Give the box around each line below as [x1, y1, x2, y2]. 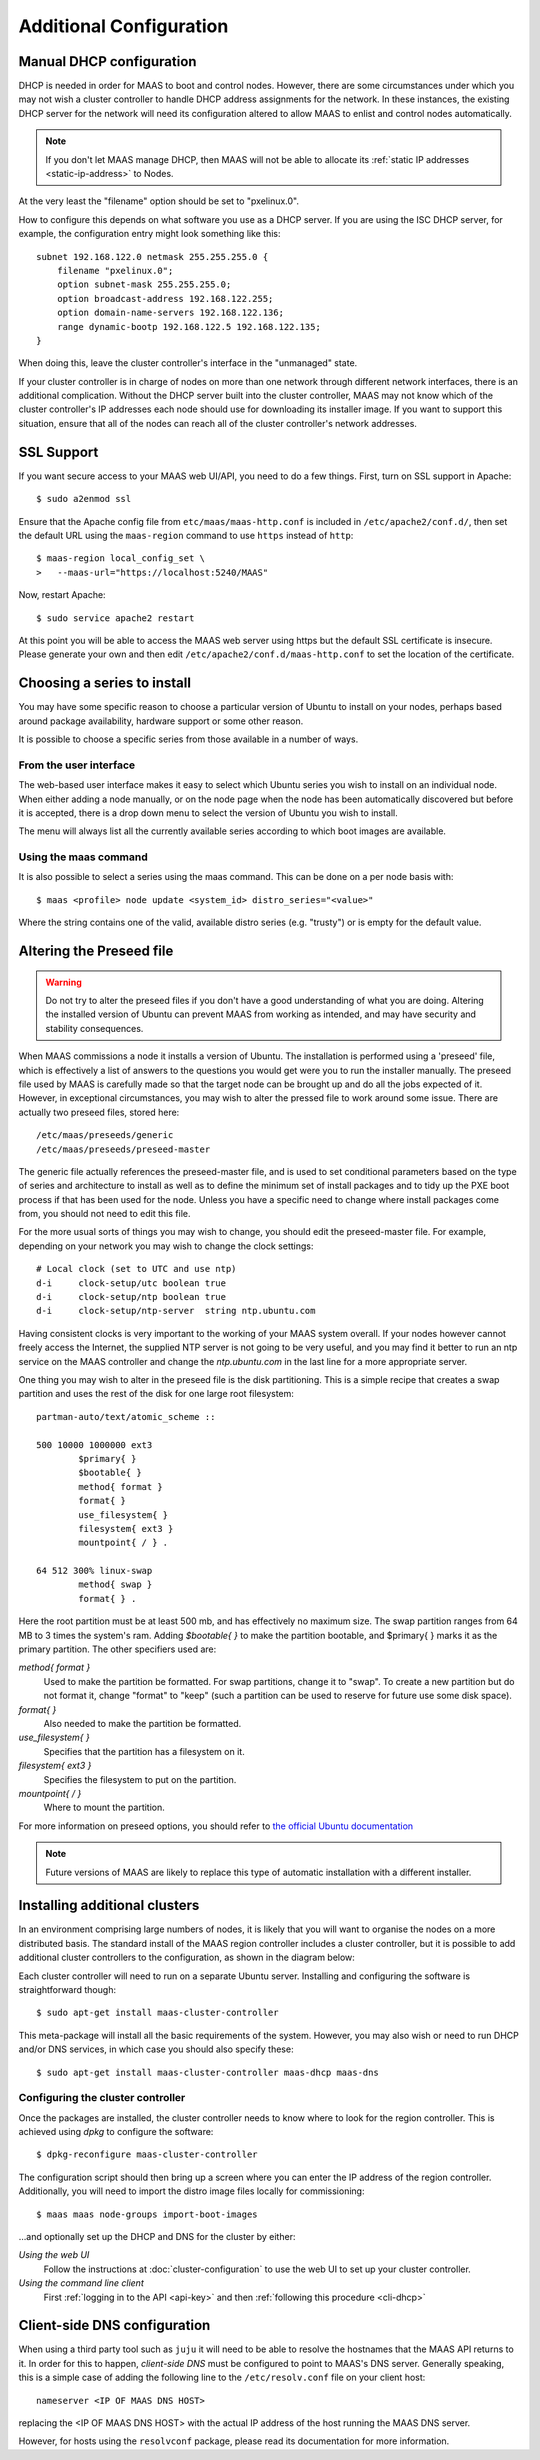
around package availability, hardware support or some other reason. [18, 715, 304, 727]
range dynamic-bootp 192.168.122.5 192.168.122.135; [56, 321, 322, 332]
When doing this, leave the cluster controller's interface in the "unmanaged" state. [18, 357, 358, 369]
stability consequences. [45, 1022, 144, 1034]
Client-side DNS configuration [18, 2317, 211, 2334]
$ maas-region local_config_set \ [36, 553, 205, 564]
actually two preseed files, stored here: [18, 1106, 180, 1118]
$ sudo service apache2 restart [36, 612, 195, 624]
